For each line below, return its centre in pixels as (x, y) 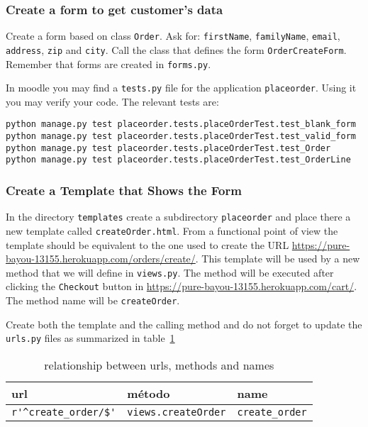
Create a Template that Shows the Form (124, 190)
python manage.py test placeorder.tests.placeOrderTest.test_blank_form (181, 124)
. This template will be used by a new (278, 259)
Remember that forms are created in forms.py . (108, 63)
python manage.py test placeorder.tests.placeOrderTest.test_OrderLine (178, 160)
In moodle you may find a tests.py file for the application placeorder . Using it (181, 88)
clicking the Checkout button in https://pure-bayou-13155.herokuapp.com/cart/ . (182, 286)
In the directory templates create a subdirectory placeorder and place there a (178, 217)
